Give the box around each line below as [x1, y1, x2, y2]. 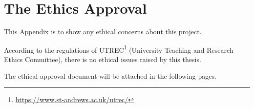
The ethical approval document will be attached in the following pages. [4, 70, 216, 81]
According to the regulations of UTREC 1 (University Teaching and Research [4, 43, 233, 55]
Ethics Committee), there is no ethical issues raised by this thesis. [4, 54, 201, 64]
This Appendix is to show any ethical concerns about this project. [4, 26, 202, 37]
